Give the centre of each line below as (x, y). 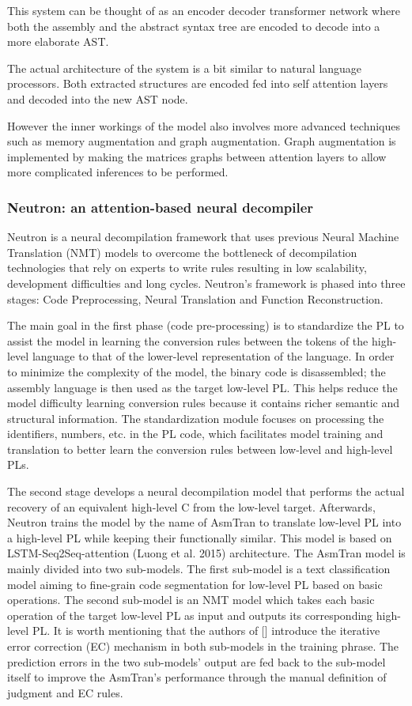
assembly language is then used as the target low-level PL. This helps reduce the (202, 387)
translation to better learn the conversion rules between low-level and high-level (200, 449)
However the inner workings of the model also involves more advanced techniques (204, 125)
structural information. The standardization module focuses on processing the (196, 418)
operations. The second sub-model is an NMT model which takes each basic (191, 600)
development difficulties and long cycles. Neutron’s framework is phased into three (206, 283)
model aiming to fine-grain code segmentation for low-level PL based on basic (195, 584)
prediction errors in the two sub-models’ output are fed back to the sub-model (197, 661)
